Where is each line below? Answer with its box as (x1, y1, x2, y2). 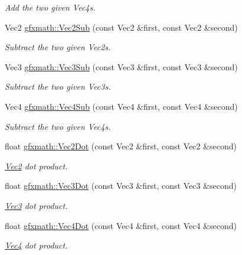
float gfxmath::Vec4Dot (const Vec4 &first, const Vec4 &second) (5, 219, 237, 231)
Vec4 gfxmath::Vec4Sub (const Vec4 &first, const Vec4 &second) (5, 100, 238, 112)
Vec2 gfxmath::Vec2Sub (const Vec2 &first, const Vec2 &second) (5, 21, 238, 33)
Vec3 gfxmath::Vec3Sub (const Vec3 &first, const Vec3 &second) (5, 60, 238, 73)
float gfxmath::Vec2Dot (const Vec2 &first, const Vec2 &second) (5, 140, 237, 152)
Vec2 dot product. (5, 159, 68, 172)
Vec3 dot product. (5, 199, 68, 211)
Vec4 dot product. (5, 239, 68, 251)
